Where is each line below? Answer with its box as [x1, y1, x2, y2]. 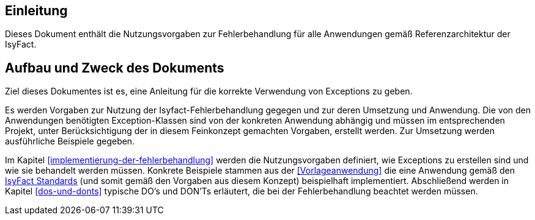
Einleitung [5, 3, 68, 18]
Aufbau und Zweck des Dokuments [5, 60, 224, 76]
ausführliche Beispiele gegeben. [5, 136, 135, 147]
